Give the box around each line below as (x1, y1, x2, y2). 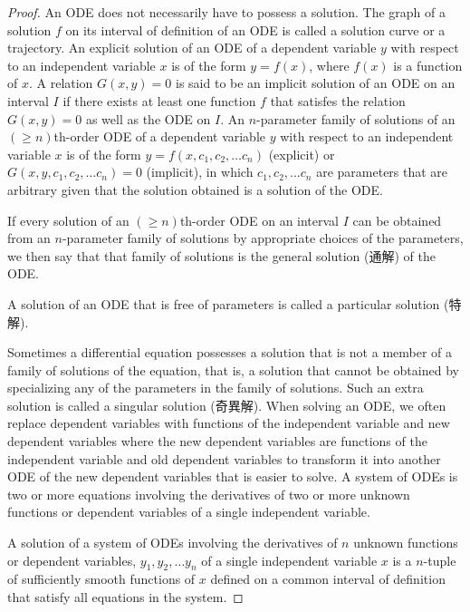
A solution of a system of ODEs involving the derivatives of (7, 533, 338, 552)
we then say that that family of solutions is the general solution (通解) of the (7, 246, 436, 265)
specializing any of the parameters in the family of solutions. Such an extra (7, 378, 424, 397)
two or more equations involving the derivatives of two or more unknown (7, 484, 410, 503)
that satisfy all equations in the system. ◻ (7, 588, 244, 607)
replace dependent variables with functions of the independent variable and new (7, 413, 450, 432)
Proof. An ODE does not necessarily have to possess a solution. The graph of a (7, 3, 446, 21)
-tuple (423, 550, 456, 569)
